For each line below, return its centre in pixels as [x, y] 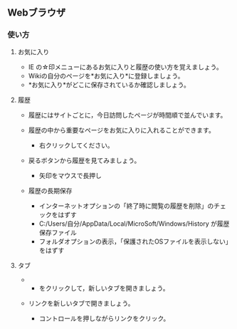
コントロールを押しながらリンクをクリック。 [104, 318]
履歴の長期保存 [50, 190]
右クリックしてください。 [76, 145]
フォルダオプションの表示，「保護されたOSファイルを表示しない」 [134, 241]
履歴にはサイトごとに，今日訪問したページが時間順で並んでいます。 [127, 115]
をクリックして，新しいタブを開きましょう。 [104, 288]
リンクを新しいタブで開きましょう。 [81, 303]
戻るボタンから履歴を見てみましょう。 [84, 160]
